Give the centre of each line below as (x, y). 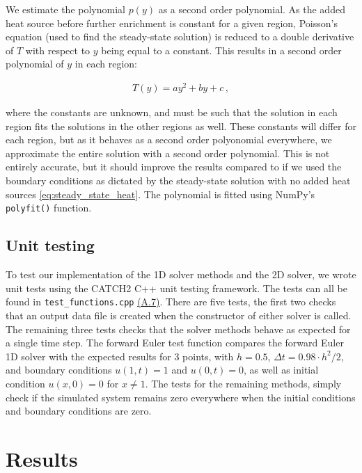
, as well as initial (281, 370)
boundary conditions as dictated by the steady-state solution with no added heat (178, 181)
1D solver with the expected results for (88, 356)
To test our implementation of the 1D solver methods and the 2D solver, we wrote (181, 274)
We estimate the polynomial (65, 9)
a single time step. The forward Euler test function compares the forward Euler (175, 343)
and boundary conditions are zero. (79, 411)
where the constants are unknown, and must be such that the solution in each (172, 112)
